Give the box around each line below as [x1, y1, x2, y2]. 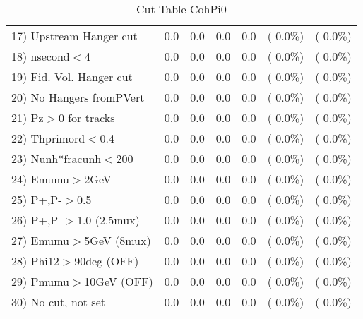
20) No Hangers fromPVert [11, 89, 145, 105]
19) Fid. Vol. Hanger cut [11, 68, 133, 85]
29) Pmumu [11, 273, 70, 289]
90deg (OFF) [74, 253, 139, 269]
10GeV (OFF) [84, 273, 153, 289]
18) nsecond [11, 48, 70, 64]
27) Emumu [11, 232, 70, 248]
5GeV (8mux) [84, 232, 151, 248]
